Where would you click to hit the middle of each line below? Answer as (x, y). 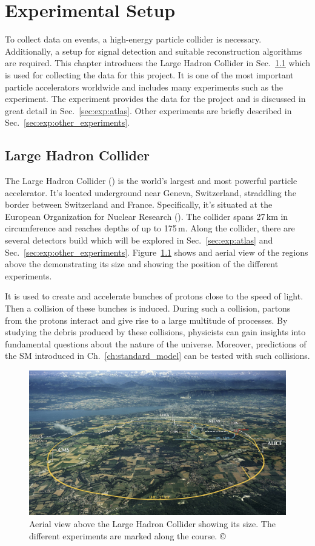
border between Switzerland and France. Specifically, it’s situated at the (139, 204)
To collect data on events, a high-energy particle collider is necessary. (133, 39)
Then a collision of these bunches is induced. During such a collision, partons (148, 308)
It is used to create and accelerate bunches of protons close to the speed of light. (154, 296)
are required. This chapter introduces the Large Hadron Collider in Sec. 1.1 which (157, 63)
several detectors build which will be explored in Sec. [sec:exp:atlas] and (139, 240)
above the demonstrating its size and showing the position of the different (142, 264)
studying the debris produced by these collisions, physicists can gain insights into (155, 332)
